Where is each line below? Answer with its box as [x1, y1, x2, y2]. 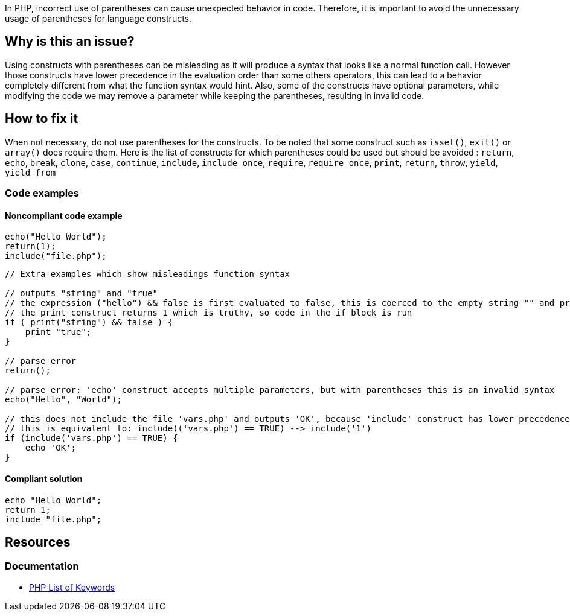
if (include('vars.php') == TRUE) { [5, 433, 178, 443]
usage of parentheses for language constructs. [5, 13, 192, 24]
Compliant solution [5, 473, 83, 484]
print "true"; [25, 327, 92, 337]
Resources [5, 534, 71, 550]
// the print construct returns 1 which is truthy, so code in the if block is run [5, 308, 412, 318]
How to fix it [5, 111, 78, 127]
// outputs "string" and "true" [5, 288, 158, 299]
